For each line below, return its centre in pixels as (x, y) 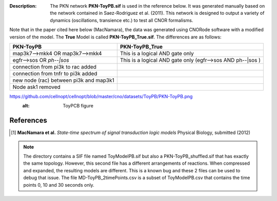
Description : (23, 6)
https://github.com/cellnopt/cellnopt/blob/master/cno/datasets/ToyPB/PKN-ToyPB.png (101, 96)
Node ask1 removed (37, 87)
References (28, 120)
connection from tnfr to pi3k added (55, 73)
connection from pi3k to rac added (55, 66)
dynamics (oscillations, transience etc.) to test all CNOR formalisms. (122, 20)
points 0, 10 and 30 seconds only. (59, 185)
